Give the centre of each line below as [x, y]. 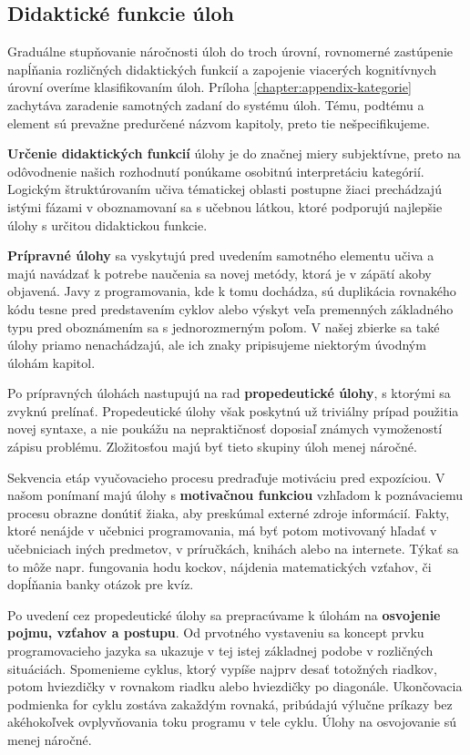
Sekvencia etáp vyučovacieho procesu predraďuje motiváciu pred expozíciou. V [226, 477]
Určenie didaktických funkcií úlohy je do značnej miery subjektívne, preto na [234, 153]
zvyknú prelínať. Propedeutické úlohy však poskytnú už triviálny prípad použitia [233, 410]
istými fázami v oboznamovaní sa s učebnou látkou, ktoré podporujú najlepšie [225, 206]
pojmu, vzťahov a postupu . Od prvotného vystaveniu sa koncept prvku [216, 633]
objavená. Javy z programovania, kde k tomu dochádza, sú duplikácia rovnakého [232, 291]
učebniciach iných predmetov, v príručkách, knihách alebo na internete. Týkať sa [233, 549]
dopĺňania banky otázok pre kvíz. [101, 584]
